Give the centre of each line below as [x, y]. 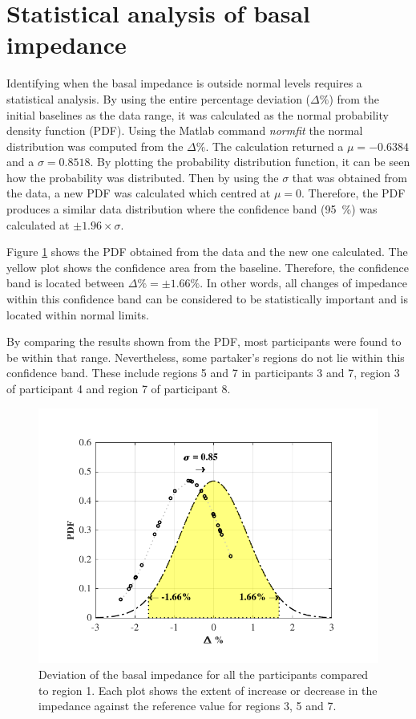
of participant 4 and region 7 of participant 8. [119, 388]
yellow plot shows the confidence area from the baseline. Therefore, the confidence [208, 267]
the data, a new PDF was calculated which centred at [139, 193]
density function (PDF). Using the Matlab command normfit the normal [185, 130]
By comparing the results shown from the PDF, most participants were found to [204, 341]
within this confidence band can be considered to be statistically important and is [207, 299]
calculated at [38, 224]
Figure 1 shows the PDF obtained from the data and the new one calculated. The [207, 252]
